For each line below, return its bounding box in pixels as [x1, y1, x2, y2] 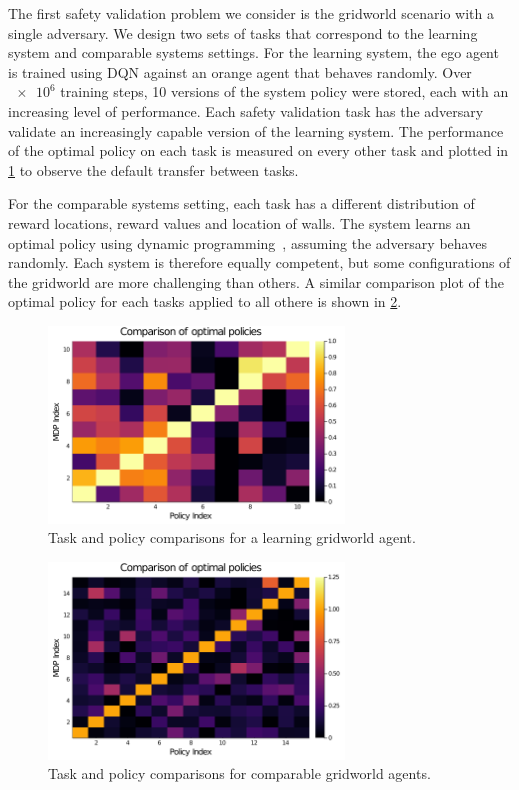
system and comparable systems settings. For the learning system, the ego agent [8, 42, 499, 63]
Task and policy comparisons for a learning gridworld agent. [48, 527, 416, 548]
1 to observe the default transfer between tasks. [8, 159, 299, 180]
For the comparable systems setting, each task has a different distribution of [8, 193, 475, 214]
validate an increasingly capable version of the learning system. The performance [8, 120, 504, 141]
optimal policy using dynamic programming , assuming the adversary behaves [8, 232, 487, 253]
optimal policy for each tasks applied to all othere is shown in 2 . [8, 291, 402, 312]
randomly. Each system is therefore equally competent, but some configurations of [8, 252, 511, 273]
